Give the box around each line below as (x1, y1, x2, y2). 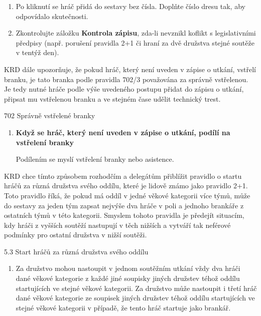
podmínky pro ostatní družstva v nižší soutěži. (4, 229, 147, 240)
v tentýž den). (16, 47, 59, 58)
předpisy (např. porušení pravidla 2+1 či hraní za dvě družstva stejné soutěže (16, 37, 254, 48)
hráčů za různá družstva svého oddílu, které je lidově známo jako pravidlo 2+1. (4, 180, 248, 191)
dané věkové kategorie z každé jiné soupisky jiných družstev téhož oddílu (16, 273, 240, 283)
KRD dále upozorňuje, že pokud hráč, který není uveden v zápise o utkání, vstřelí (4, 64, 256, 74)
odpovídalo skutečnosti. (16, 11, 88, 21)
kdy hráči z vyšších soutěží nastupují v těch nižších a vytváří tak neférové (4, 219, 231, 230)
